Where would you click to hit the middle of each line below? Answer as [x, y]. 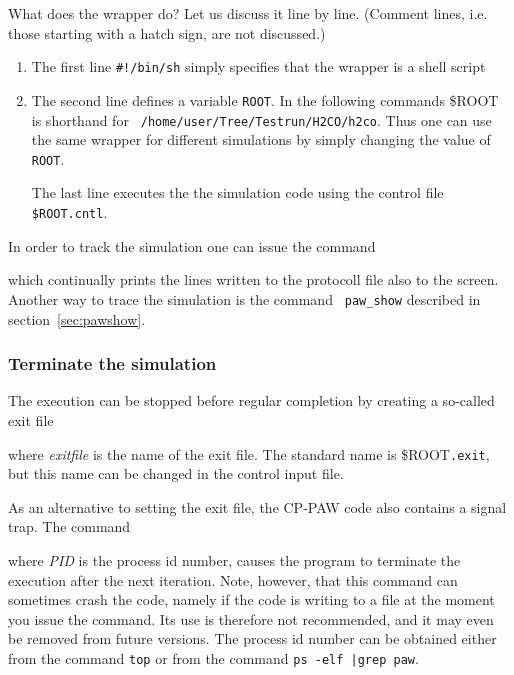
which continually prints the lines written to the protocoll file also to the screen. [253, 279]
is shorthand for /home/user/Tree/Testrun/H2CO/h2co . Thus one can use [261, 119]
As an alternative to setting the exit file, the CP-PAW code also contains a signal [257, 506]
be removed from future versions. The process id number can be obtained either [252, 638]
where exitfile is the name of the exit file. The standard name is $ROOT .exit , [249, 453]
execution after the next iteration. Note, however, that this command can [233, 579]
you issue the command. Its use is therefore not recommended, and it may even [251, 618]
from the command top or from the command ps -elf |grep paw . [213, 657]
